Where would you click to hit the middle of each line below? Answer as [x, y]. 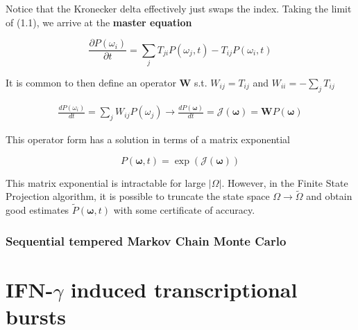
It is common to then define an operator [91, 82]
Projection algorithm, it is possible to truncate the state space [138, 196]
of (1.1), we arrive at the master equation [99, 22]
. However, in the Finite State [285, 182]
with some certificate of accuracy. [184, 210]
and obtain [329, 196]
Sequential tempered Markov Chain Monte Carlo [146, 240]
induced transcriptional [184, 289]
